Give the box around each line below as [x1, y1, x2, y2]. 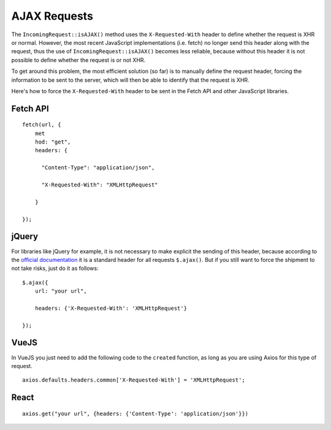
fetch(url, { [22, 121, 61, 128]
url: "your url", [34, 288, 87, 294]
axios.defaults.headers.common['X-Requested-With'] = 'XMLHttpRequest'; [22, 377, 245, 383]
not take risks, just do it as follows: [11, 264, 99, 272]
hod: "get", [34, 139, 71, 145]
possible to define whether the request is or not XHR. [11, 56, 146, 64]
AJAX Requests [11, 9, 93, 23]
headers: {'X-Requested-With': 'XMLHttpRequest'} [34, 304, 187, 312]
